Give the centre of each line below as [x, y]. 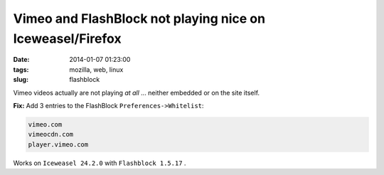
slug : [21, 80]
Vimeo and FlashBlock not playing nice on [139, 18]
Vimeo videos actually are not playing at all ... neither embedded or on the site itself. [136, 92]
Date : [21, 60]
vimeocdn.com [51, 134]
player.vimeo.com [58, 144]
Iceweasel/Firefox [67, 38]
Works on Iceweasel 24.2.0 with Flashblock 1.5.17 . [100, 163]
